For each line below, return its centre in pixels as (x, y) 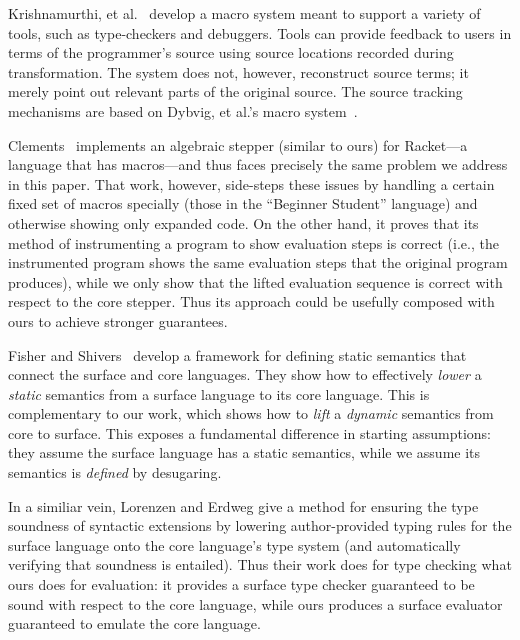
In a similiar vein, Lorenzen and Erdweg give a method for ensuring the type (243, 505)
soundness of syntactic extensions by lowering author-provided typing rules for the (260, 525)
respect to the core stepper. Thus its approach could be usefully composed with (251, 301)
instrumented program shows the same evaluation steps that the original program (258, 262)
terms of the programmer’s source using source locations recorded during (231, 52)
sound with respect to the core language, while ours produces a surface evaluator (255, 603)
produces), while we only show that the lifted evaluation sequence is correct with (255, 281)
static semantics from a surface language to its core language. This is (219, 393)
